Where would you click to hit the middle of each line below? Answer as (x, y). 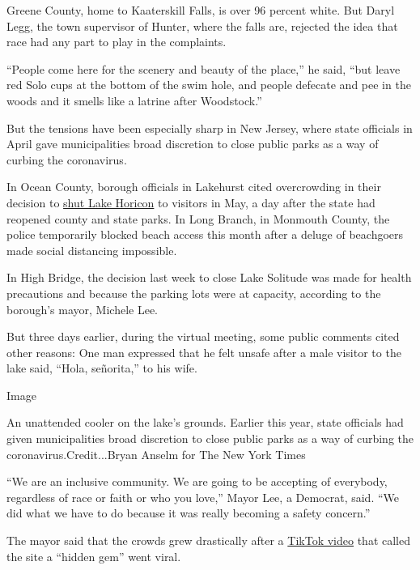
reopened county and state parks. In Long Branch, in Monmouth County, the (198, 218)
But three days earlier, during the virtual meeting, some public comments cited (203, 336)
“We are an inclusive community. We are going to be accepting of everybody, (197, 481)
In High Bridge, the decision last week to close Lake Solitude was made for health (209, 277)
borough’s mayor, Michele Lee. (83, 309)
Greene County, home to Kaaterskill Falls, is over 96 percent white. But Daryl (201, 10)
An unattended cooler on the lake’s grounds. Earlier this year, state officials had (205, 422)
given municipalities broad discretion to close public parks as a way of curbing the (210, 438)
